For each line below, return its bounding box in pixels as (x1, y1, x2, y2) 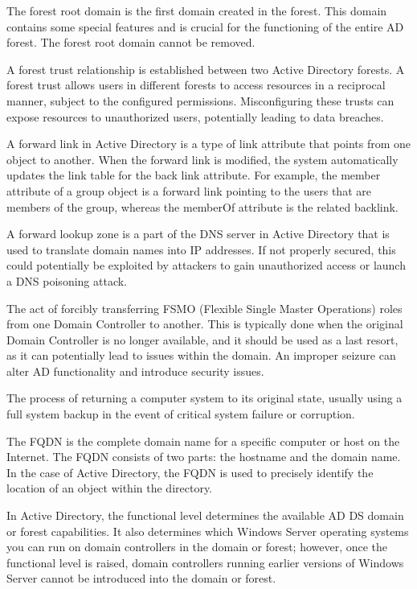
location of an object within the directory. (6, 480, 213, 496)
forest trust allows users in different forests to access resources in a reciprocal (6, 76, 386, 93)
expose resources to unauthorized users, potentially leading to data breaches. (6, 108, 384, 125)
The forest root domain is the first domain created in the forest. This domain (6, 2, 387, 19)
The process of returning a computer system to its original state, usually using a (6, 389, 403, 406)
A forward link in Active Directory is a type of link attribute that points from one (6, 135, 411, 152)
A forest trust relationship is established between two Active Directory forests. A (6, 60, 405, 77)
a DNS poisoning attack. (6, 272, 128, 289)
